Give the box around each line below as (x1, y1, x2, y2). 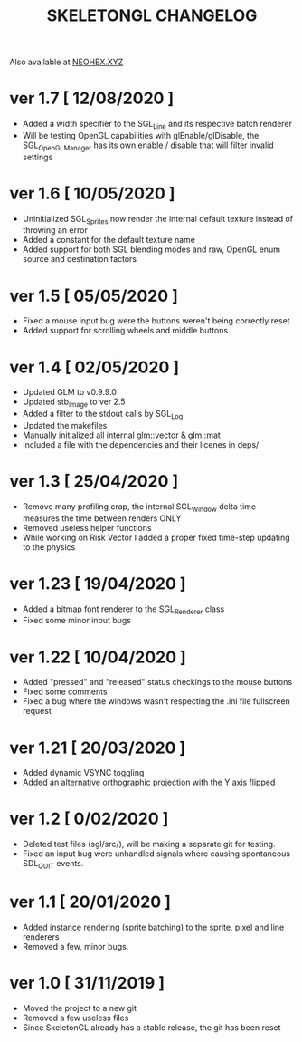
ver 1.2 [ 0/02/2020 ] (9, 808, 169, 829)
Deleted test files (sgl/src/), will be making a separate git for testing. (22, 839, 276, 850)
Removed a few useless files (22, 1012, 129, 1023)
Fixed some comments (22, 686, 108, 698)
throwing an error (22, 225, 88, 236)
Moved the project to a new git (22, 1002, 137, 1013)
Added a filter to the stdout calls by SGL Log (22, 409, 184, 421)
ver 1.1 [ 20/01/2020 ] (9, 892, 172, 912)
